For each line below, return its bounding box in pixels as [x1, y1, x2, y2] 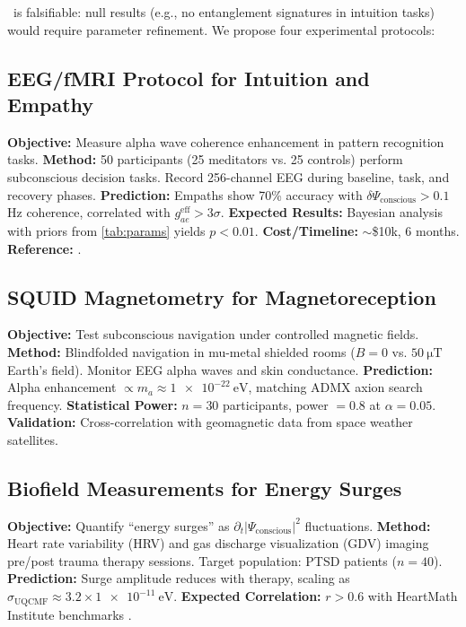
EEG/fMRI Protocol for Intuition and [7, 64, 370, 91]
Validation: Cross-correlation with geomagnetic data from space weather [7, 413, 413, 431]
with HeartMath [367, 587, 458, 605]
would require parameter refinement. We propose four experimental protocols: [7, 20, 435, 39]
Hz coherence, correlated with [7, 203, 171, 222]
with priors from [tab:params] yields [7, 221, 206, 239]
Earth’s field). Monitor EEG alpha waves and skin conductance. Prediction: [7, 360, 433, 379]
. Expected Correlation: [173, 587, 321, 605]
